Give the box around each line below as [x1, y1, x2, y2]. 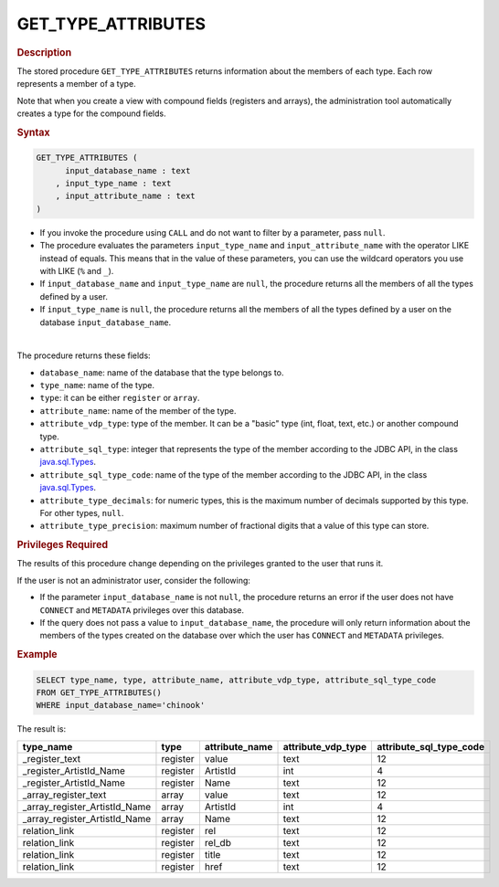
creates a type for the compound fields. [16, 108, 166, 119]
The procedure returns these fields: [16, 350, 151, 361]
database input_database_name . [39, 316, 172, 328]
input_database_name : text [65, 165, 191, 175]
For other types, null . [39, 507, 124, 518]
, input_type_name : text [55, 178, 172, 189]
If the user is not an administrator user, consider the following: [16, 575, 251, 586]
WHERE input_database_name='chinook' [36, 700, 206, 711]
